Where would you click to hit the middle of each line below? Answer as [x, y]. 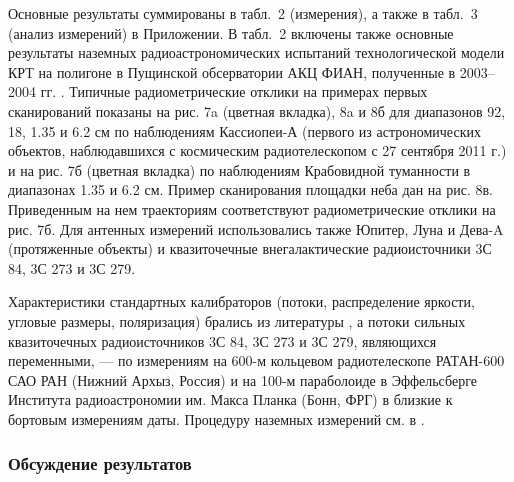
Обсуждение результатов [100, 463]
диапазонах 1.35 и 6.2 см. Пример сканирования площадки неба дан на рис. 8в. [250, 189]
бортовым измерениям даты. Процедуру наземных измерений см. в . [216, 418]
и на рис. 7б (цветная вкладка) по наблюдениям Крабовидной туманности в [239, 169]
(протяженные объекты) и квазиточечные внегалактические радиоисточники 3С [250, 248]
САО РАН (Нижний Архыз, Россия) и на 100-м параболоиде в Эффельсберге [242, 379]
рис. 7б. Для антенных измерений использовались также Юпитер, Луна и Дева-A [256, 228]
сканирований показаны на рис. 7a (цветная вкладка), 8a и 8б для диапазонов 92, [257, 110]
